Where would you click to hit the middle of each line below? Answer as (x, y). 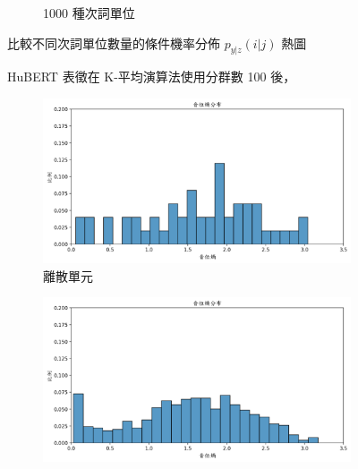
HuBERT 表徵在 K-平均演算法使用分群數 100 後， (152, 77)
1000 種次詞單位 (89, 13)
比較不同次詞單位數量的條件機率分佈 (114, 43)
